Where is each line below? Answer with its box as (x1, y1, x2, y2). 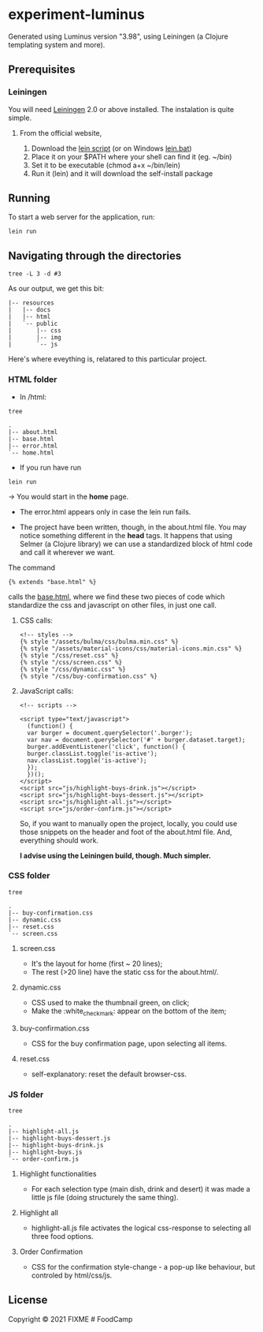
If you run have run (19, 462, 82, 472)
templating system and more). (8, 39, 106, 49)
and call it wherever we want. (19, 547, 116, 557)
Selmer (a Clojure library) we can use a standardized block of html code (19, 539, 254, 548)
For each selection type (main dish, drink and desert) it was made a (31, 1184, 250, 1193)
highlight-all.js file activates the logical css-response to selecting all (31, 1223, 252, 1233)
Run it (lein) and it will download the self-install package (31, 168, 213, 178)
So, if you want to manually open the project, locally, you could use (19, 818, 238, 828)
